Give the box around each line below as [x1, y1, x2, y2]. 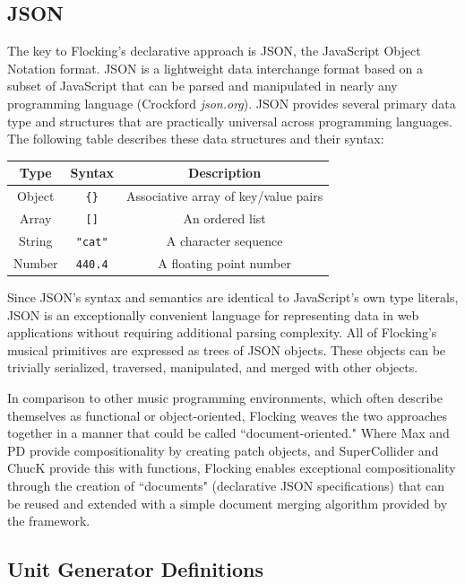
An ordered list [183, 209, 266, 228]
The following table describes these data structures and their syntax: [7, 129, 384, 148]
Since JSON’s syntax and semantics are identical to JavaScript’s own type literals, [7, 287, 459, 306]
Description [188, 163, 262, 182]
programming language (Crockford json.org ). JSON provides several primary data [7, 93, 456, 112]
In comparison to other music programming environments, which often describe [7, 388, 443, 406]
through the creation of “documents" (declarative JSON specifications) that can [7, 475, 445, 494]
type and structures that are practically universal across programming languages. [7, 111, 453, 130]
